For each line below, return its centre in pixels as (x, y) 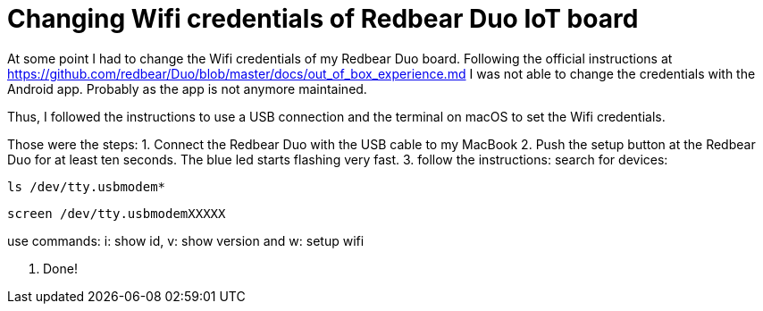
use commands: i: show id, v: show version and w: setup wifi (186, 240)
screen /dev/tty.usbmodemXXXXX (117, 213)
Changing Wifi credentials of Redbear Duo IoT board (323, 19)
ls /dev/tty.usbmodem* (87, 186)
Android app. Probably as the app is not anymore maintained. (187, 88)
